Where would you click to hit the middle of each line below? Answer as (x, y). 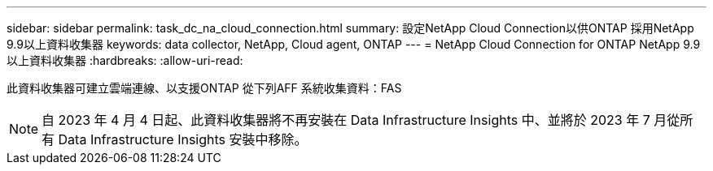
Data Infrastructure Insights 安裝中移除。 (183, 139)
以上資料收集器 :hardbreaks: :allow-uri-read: (125, 60)
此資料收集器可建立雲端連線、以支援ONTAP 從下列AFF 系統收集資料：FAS (204, 88)
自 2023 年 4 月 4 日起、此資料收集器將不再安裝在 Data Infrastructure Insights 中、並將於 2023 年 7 (346, 120)
